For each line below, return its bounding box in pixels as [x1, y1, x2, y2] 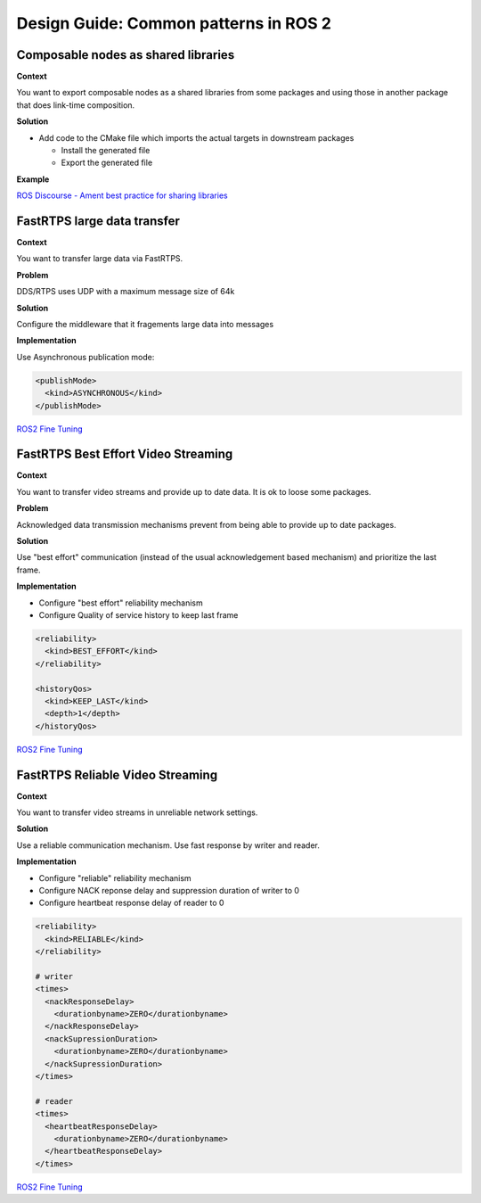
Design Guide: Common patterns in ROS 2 [16, 13, 331, 33]
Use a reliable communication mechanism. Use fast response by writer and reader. [16, 839, 321, 851]
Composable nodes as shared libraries [16, 47, 235, 62]
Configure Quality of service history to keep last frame [38, 610, 239, 620]
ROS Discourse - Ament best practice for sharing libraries [16, 190, 228, 201]
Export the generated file [61, 157, 153, 169]
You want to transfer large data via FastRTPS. [16, 253, 183, 264]
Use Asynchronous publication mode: [16, 351, 155, 362]
